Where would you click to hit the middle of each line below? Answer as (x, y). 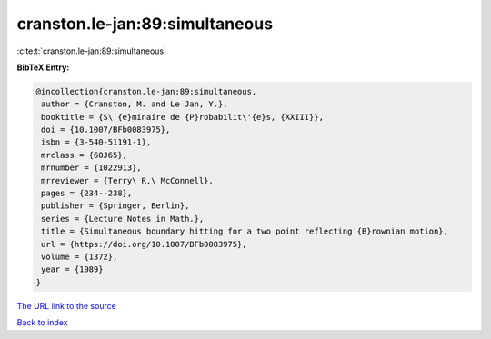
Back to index (42, 323)
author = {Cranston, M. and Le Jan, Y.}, (135, 104)
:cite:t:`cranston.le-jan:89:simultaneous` (92, 51)
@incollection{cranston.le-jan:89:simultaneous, (146, 91)
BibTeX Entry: (43, 67)
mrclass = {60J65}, (84, 155)
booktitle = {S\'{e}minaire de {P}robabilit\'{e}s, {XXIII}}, (183, 117)
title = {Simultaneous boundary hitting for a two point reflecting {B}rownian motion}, (245, 231)
